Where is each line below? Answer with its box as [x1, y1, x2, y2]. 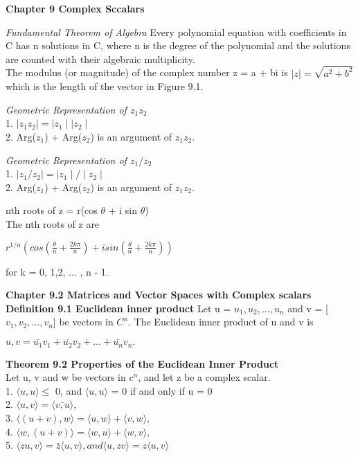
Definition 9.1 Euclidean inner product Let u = [6, 301, 231, 315]
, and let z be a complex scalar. [138, 370, 271, 384]
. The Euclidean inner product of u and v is [128, 314, 314, 329]
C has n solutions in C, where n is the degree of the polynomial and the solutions [6, 38, 350, 53]
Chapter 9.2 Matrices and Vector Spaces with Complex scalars [6, 287, 312, 302]
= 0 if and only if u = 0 [111, 383, 213, 397]
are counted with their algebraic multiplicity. [6, 51, 195, 66]
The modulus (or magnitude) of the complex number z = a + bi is [6, 65, 288, 80]
